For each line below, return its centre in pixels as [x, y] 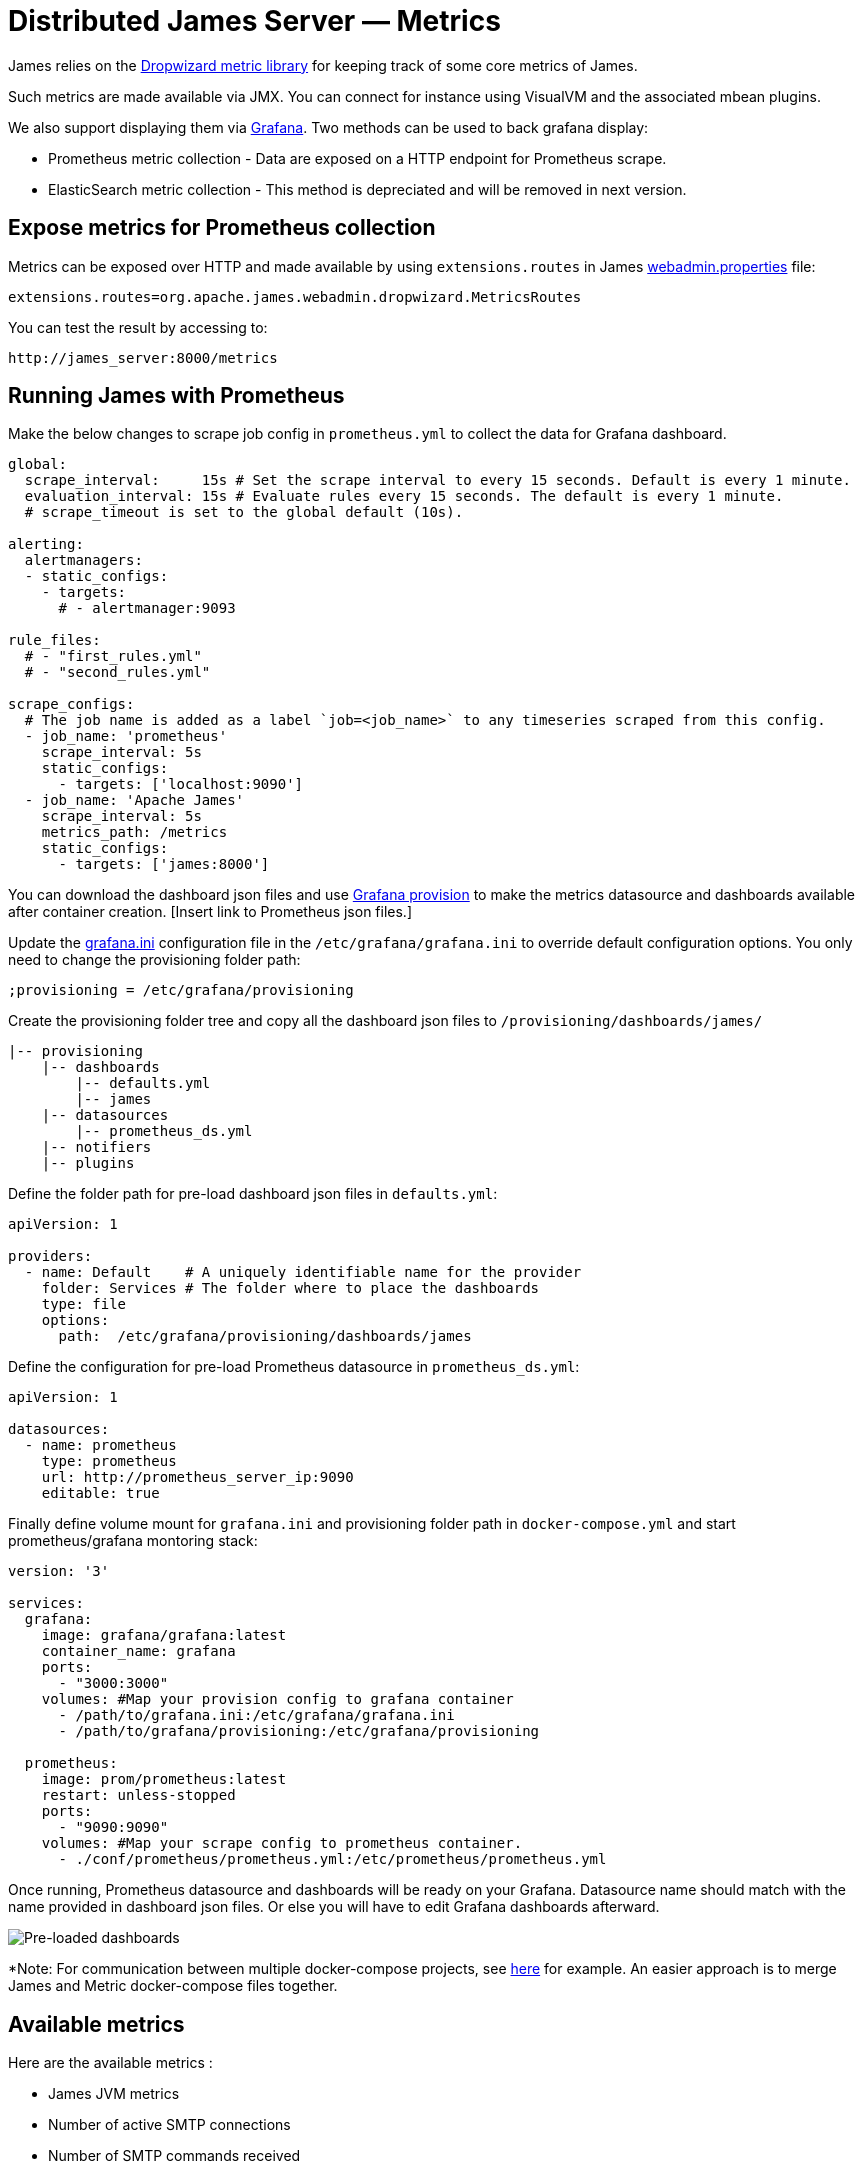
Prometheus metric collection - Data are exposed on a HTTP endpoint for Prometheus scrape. [357, 158]
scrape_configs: [71, 704]
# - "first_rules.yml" [113, 656]
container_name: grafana [138, 1651]
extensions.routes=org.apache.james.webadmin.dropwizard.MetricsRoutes [295, 296]
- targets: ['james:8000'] [164, 864]
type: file [84, 1304]
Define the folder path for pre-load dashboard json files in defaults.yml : [253, 1194]
